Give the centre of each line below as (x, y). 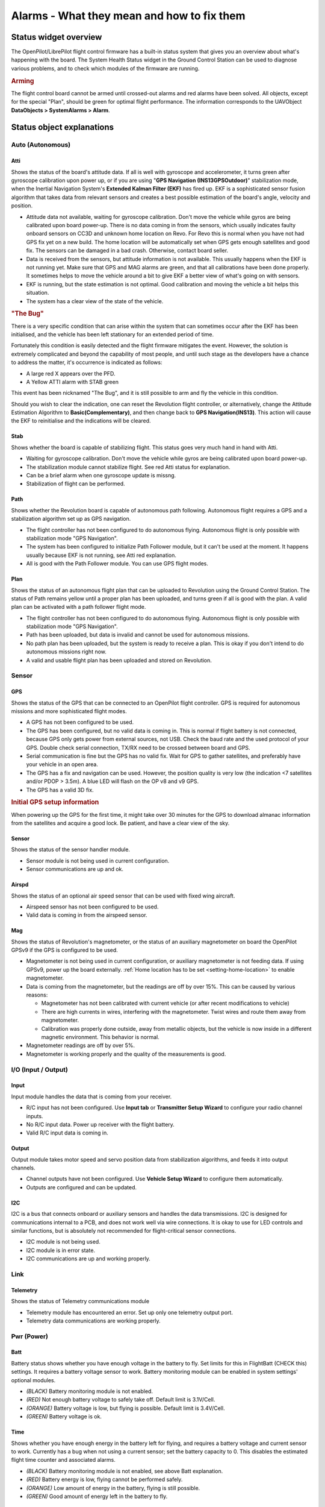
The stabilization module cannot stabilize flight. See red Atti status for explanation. (128, 467)
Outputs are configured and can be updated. (82, 1187)
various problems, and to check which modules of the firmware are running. (105, 68)
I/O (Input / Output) (40, 1069)
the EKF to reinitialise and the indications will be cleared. (81, 421)
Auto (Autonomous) (41, 145)
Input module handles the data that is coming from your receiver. (91, 1096)
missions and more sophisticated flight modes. (69, 711)
